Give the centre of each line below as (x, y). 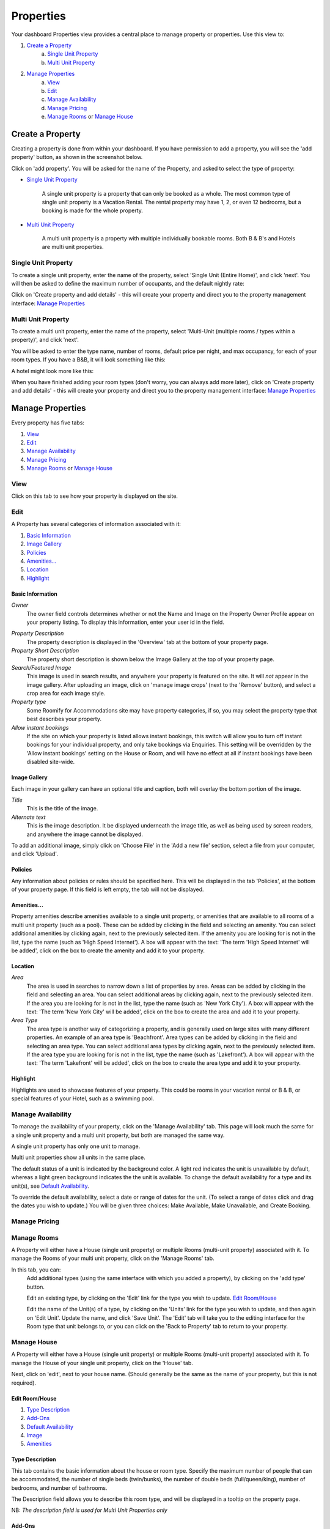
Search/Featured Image (41, 667)
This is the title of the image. (62, 809)
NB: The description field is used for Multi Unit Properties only (89, 1510)
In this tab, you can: (36, 1270)
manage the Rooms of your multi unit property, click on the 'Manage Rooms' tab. (113, 1258)
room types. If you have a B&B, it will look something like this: (89, 360)
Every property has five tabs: (48, 423)
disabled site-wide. (51, 762)
